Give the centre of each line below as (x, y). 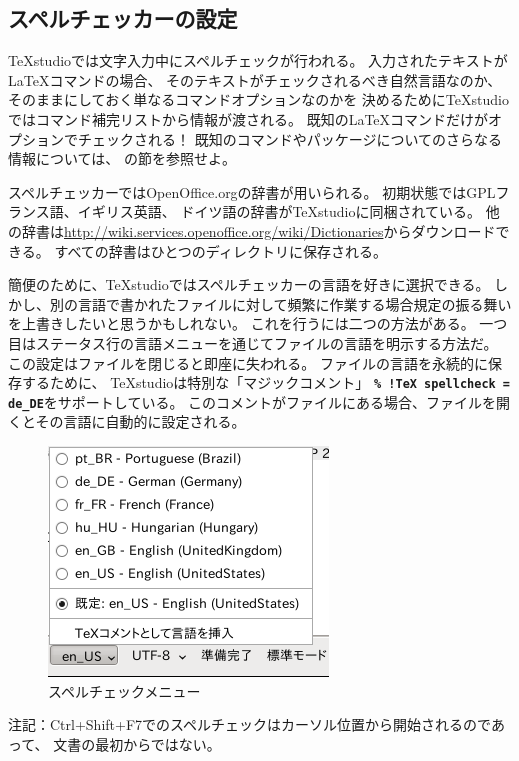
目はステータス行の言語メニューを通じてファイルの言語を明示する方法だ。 (253, 342)
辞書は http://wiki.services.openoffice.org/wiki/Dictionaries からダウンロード (258, 230)
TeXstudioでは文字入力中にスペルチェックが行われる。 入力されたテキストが (258, 60)
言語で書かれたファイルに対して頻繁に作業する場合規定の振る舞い (294, 303)
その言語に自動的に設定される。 (140, 421)
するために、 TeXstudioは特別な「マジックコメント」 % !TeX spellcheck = (266, 382)
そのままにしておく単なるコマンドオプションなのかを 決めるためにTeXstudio (258, 99)
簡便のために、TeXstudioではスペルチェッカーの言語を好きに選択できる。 (249, 284)
